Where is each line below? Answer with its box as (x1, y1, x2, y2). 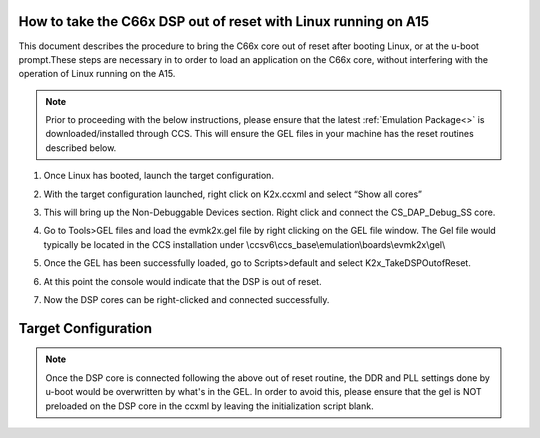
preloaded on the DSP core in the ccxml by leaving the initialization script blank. (45, 400, 374, 412)
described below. (45, 141, 117, 154)
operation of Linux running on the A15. (18, 68, 176, 80)
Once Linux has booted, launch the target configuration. (43, 170, 275, 182)
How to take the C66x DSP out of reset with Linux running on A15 (18, 13, 430, 30)
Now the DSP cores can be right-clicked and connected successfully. (43, 293, 330, 305)
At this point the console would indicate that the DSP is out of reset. (43, 275, 322, 287)
